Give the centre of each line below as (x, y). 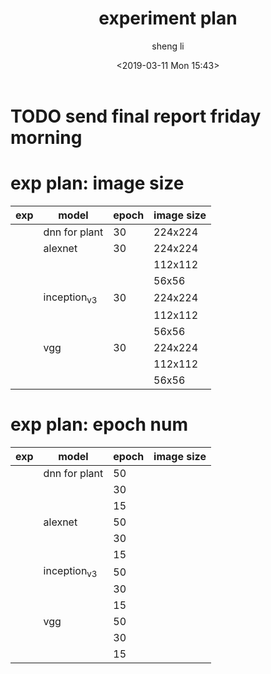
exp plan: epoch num (99, 424)
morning (46, 137)
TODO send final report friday (136, 116)
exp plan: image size (97, 183)
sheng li (168, 46)
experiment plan (168, 18)
